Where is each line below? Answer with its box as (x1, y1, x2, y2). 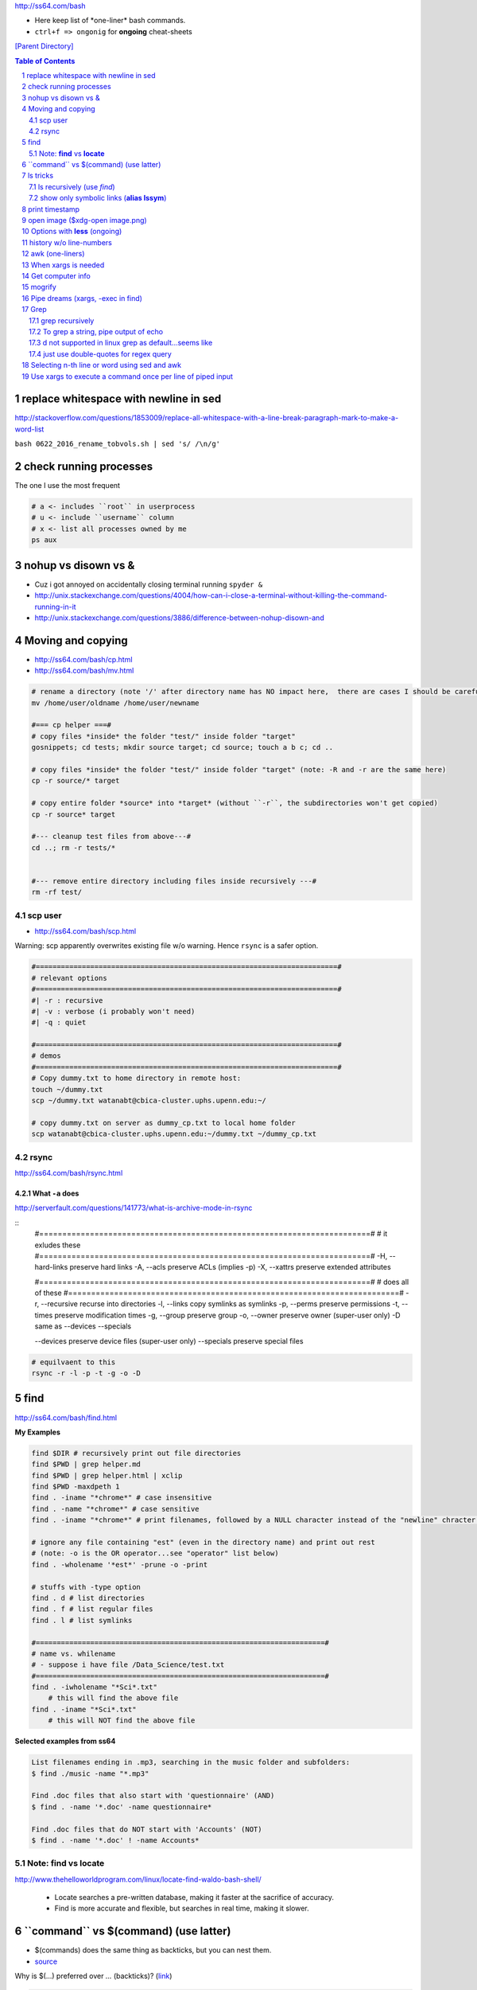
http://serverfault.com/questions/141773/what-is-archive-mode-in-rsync (14, 1203, 253, 1213)
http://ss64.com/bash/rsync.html (14, 1168, 123, 1177)
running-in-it (34, 602, 76, 611)
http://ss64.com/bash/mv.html (34, 665, 134, 676)
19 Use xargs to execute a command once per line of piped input (21, 371, 234, 381)
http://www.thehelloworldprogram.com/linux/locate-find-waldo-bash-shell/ (14, 1875, 262, 1884)
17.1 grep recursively (29, 315, 95, 326)
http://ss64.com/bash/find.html (14, 1413, 118, 1422)
